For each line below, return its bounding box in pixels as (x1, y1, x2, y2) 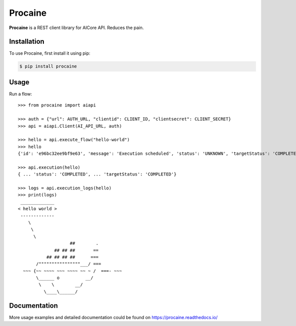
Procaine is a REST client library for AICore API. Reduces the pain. (9, 25, 144, 31)
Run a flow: (9, 91, 32, 97)
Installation (9, 37, 44, 46)
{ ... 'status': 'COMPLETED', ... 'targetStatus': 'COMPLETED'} (18, 172, 177, 177)
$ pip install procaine (19, 64, 77, 69)
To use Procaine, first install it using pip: (9, 50, 91, 56)
